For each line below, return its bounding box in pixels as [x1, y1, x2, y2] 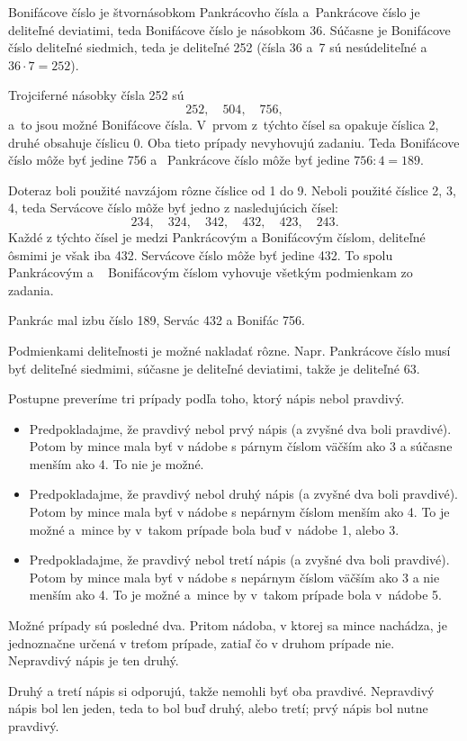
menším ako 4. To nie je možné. [29, 454, 204, 473]
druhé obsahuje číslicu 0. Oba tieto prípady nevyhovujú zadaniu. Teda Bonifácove [8, 132, 460, 151]
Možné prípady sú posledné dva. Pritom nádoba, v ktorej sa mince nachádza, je [8, 616, 447, 635]
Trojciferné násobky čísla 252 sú [8, 86, 184, 104]
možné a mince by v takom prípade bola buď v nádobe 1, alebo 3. [29, 520, 400, 538]
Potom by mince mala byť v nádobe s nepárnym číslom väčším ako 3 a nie [29, 567, 440, 586]
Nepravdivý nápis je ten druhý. [8, 651, 179, 670]
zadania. [8, 280, 54, 299]
